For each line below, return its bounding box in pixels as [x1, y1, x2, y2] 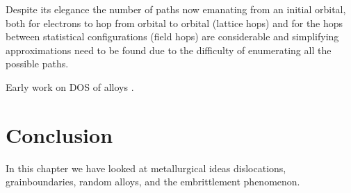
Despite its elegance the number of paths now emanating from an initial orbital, [6, 2, 346, 16]
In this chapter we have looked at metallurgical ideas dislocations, [6, 160, 286, 175]
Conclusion [6, 120, 113, 149]
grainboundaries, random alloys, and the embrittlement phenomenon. [6, 174, 300, 189]
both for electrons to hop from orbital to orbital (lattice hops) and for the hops [6, 15, 343, 30]
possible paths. [6, 56, 69, 71]
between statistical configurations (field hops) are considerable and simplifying [6, 29, 339, 44]
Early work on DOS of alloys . [6, 79, 134, 94]
